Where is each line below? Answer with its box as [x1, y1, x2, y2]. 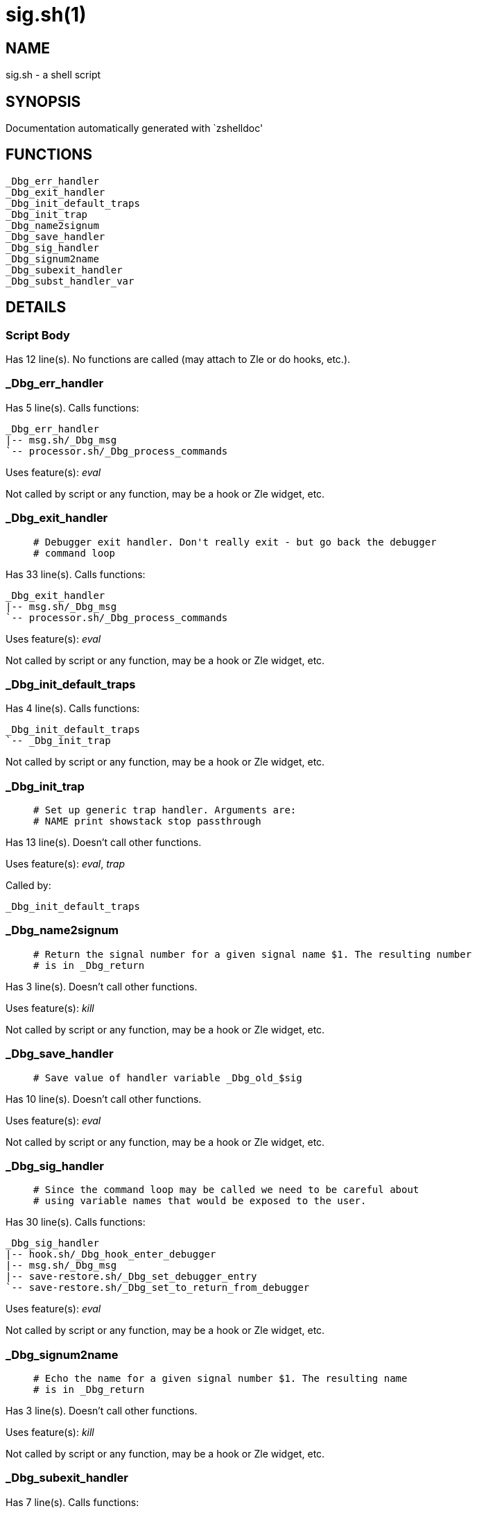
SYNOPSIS [6, 92, 81, 110]
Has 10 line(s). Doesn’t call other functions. [6, 1092, 202, 1105]
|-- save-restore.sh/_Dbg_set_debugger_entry [6, 1271, 257, 1283]
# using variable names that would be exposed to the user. [33, 1195, 367, 1207]
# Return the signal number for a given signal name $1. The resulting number [33, 948, 472, 960]
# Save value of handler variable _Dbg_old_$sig [33, 1072, 302, 1083]
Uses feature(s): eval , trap [6, 858, 125, 870]
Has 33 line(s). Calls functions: [6, 568, 146, 580]
